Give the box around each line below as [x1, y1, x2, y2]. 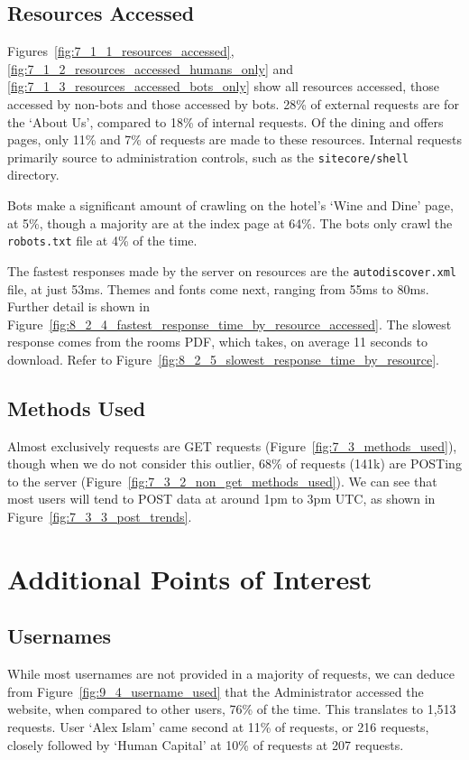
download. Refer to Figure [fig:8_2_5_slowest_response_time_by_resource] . [7, 349, 439, 368]
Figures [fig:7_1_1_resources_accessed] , [7, 42, 234, 60]
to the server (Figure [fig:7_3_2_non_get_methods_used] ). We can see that [7, 471, 437, 490]
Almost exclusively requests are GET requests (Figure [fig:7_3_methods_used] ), [7, 436, 457, 455]
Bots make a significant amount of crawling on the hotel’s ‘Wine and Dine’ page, [7, 196, 454, 215]
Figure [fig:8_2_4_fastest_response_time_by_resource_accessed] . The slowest [7, 314, 452, 333]
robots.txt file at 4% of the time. [7, 231, 198, 250]
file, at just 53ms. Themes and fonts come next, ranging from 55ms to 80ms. [7, 279, 429, 298]
